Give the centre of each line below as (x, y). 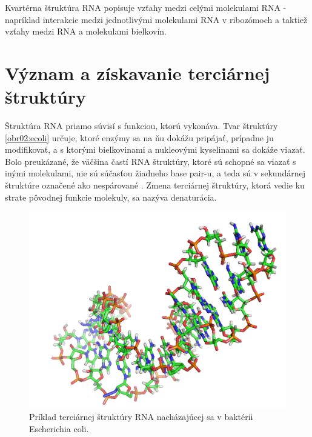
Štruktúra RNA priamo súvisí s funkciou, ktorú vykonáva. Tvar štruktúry (141, 126)
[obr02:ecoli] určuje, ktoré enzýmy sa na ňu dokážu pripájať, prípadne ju (139, 137)
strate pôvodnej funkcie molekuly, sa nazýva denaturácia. (111, 197)
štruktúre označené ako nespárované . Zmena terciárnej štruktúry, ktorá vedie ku (155, 185)
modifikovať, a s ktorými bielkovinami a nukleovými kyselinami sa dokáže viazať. (155, 149)
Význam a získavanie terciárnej (138, 72)
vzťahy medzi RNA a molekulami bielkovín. (86, 31)
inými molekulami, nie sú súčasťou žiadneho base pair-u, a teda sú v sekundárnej (155, 173)
